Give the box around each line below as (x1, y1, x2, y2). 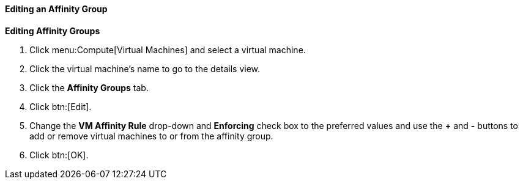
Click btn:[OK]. (29, 149, 89, 160)
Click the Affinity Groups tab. (29, 82, 149, 93)
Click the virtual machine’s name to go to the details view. (29, 63, 261, 74)
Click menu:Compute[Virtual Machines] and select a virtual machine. (29, 44, 306, 55)
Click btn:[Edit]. (29, 101, 92, 112)
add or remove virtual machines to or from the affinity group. (29, 130, 273, 141)
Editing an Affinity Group (5, 4, 108, 14)
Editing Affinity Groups (5, 25, 100, 36)
